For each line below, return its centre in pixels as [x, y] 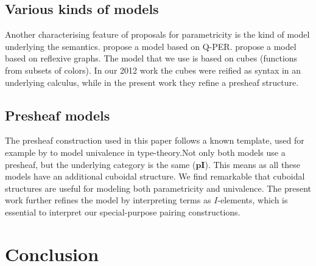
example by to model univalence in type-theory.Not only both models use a [145, 152]
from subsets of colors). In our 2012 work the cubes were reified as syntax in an [153, 70]
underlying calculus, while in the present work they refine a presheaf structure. [152, 82]
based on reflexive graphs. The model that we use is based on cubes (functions [151, 58]
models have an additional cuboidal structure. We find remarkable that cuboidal [155, 176]
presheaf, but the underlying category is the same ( [100, 164]
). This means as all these [253, 164]
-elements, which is [253, 200]
